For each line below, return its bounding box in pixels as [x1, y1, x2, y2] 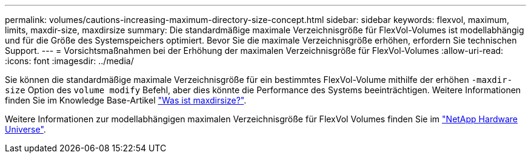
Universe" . [5, 124, 46, 134]
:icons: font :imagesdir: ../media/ [5, 56, 134, 66]
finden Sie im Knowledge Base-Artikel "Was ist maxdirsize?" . [5, 95, 247, 105]
